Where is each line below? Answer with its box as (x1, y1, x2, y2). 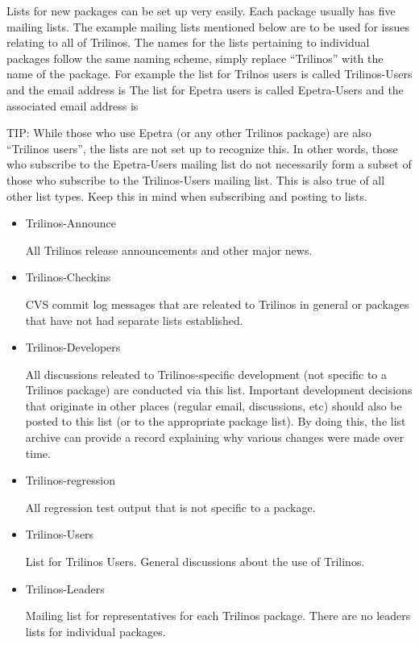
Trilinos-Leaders (25, 580, 105, 597)
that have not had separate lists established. (25, 311, 243, 328)
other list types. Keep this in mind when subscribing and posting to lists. (6, 187, 367, 204)
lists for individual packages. (25, 622, 166, 639)
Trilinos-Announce (25, 214, 116, 231)
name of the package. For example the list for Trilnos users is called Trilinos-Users (6, 65, 413, 82)
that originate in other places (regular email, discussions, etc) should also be (25, 397, 402, 414)
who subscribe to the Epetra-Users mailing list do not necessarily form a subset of (6, 156, 412, 173)
